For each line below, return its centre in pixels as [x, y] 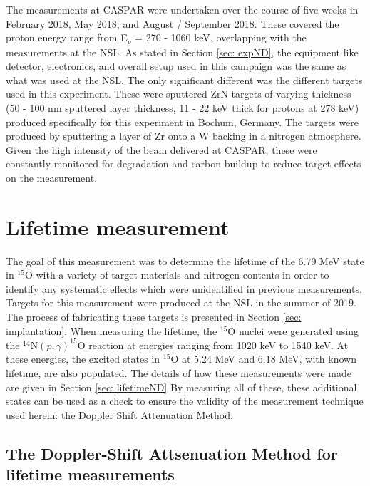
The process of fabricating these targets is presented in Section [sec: [154, 317]
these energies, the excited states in [83, 359]
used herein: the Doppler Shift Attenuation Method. [119, 414]
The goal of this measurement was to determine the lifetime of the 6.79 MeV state [185, 260]
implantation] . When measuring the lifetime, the [112, 330]
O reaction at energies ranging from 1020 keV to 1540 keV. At [213, 345]
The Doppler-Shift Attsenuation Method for [172, 453]
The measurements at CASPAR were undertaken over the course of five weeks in [182, 9]
